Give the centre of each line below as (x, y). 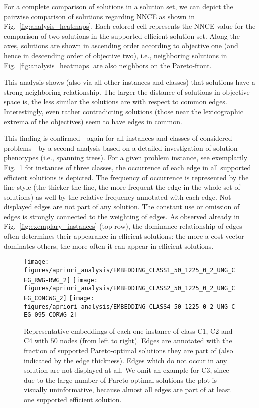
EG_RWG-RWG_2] (47, 280)
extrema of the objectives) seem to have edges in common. (93, 121)
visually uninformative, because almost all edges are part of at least (127, 390)
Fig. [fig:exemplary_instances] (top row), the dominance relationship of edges (123, 226)
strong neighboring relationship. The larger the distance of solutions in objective (127, 92)
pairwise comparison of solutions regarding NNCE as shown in (99, 16)
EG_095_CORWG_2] (51, 315)
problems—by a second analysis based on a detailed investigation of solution (121, 148)
